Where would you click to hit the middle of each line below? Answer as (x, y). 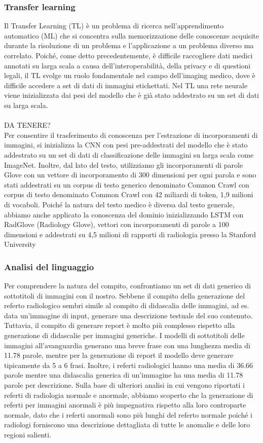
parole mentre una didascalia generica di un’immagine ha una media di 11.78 (124, 375)
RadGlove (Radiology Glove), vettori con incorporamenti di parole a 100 (117, 224)
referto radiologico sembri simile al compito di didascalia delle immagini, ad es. (127, 305)
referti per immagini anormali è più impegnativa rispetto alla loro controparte (125, 405)
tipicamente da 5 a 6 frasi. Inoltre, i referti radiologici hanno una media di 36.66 (129, 365)
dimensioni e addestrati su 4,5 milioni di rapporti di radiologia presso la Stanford (130, 234)
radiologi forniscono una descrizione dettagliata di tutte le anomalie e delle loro (127, 424)
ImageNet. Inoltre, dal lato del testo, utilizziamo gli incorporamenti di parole (124, 164)
